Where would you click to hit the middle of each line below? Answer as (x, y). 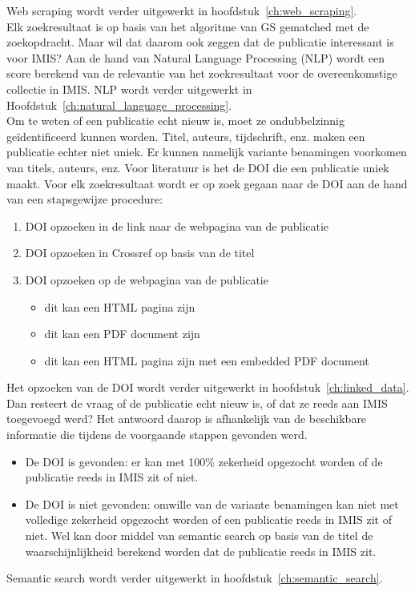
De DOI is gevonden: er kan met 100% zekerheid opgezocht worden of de (204, 461)
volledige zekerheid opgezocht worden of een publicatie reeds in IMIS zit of (208, 520)
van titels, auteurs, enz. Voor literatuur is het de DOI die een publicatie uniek (198, 167)
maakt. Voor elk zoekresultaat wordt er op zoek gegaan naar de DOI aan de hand (207, 183)
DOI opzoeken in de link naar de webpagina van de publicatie (177, 226)
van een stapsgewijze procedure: (85, 199)
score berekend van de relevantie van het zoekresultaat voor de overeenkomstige (202, 73)
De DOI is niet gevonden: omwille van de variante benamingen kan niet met (212, 503)
